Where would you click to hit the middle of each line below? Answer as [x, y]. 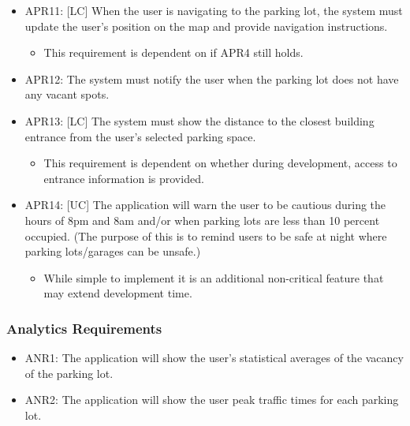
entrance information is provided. [124, 178]
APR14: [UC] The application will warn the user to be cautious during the [205, 205]
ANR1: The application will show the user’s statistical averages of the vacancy [214, 358]
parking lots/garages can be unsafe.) [113, 251]
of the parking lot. [69, 373]
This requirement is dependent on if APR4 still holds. [173, 52]
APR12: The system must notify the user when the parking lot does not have [212, 78]
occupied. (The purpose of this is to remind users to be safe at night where [206, 235]
